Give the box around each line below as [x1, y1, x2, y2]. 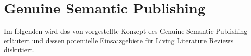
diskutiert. [4, 45, 34, 55]
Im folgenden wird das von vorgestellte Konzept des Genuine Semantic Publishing [4, 26, 248, 36]
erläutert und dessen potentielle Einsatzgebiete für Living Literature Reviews [4, 35, 234, 45]
